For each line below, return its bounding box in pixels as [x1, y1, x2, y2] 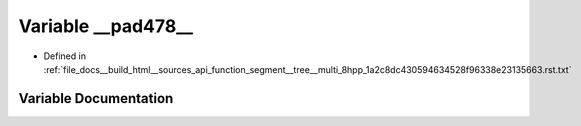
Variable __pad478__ [18, 15, 194, 37]
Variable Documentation [18, 90, 174, 107]
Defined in [43, 50, 87, 62]
